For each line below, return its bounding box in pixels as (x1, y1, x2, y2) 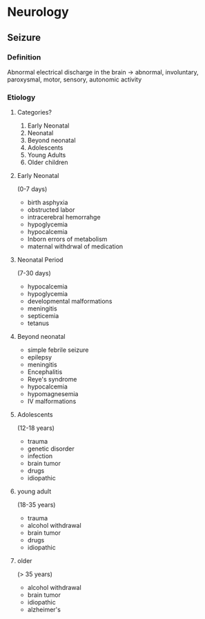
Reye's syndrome (27, 375, 77, 384)
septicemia (27, 312, 59, 320)
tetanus (27, 319, 50, 328)
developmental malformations (27, 297, 113, 306)
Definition (7, 52, 41, 62)
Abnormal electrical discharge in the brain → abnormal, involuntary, (7, 68, 199, 76)
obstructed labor (27, 206, 75, 214)
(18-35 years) (17, 501, 56, 509)
